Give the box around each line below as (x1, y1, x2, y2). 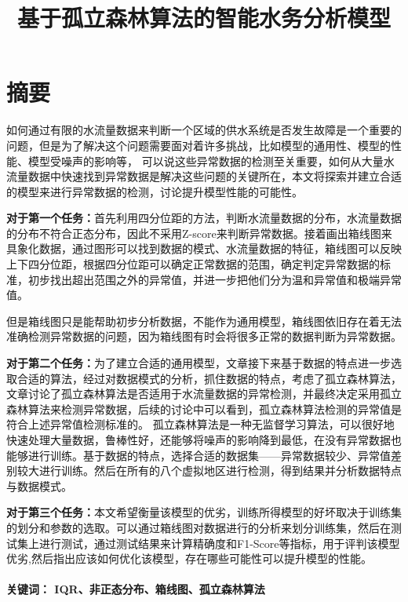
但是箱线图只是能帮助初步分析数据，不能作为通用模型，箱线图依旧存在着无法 (6, 312, 402, 329)
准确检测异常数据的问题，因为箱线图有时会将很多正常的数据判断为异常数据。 (6, 328, 402, 345)
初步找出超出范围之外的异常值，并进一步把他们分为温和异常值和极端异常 (27, 271, 402, 287)
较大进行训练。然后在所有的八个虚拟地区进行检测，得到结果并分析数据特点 (16, 462, 402, 479)
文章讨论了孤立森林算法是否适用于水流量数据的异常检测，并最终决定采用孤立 (6, 385, 402, 402)
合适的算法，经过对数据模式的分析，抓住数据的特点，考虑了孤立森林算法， (16, 370, 402, 386)
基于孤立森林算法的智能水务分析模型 (16, 2, 391, 34)
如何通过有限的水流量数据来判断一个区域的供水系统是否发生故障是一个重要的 (6, 122, 402, 138)
